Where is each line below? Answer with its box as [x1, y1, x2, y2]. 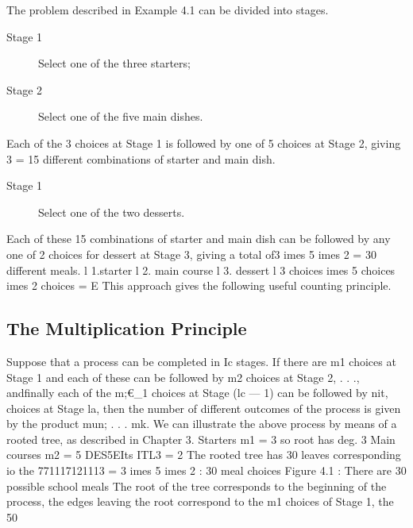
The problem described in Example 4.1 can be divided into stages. [6, 2, 329, 17]
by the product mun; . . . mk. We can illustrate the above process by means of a [6, 415, 397, 432]
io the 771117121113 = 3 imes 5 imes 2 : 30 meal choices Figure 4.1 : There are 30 [6, 462, 407, 479]
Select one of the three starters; [38, 55, 191, 71]
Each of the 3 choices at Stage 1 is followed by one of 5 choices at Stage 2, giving [6, 134, 401, 151]
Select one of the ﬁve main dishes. [38, 108, 203, 125]
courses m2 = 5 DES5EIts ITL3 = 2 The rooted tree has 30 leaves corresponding [6, 446, 401, 463]
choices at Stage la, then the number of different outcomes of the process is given [6, 399, 401, 416]
